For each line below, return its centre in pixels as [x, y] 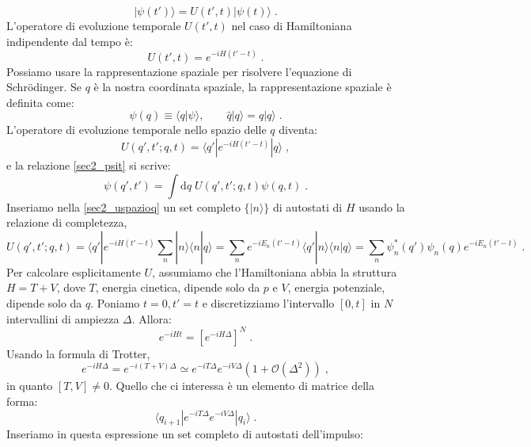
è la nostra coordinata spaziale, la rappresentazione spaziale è [243, 87]
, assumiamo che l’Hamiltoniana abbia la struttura [275, 271]
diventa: [298, 130]
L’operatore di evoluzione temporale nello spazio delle [137, 130]
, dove [71, 287]
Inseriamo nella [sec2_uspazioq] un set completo [123, 206]
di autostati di [308, 206]
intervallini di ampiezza [63, 318]
